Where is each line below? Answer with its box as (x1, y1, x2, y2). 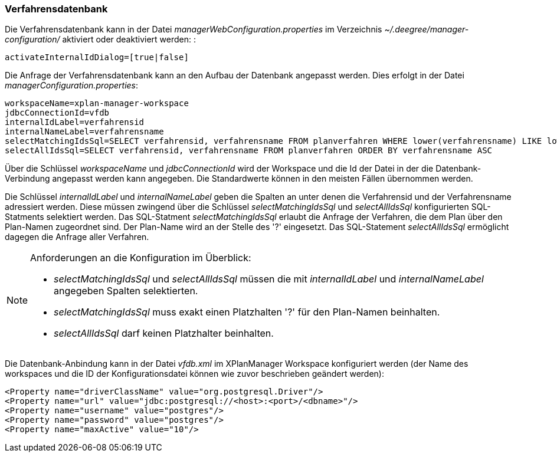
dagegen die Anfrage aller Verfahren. (5, 232, 149, 242)
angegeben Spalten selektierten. (54, 285, 198, 297)
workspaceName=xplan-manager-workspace (5, 98, 189, 109)
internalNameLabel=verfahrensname (5, 127, 164, 137)
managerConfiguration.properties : (5, 80, 139, 91)
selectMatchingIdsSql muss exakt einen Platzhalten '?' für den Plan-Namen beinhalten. (54, 306, 440, 318)
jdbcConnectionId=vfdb (5, 108, 110, 118)
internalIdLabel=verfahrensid (5, 117, 145, 127)
